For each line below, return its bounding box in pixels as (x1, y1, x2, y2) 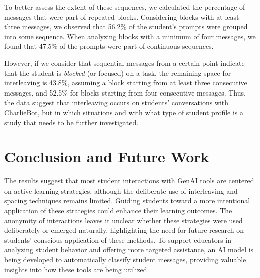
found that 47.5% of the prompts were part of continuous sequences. (4, 41, 214, 51)
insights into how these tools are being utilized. (4, 264, 149, 274)
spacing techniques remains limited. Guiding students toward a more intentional (4, 195, 250, 206)
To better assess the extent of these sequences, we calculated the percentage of (4, 2, 245, 12)
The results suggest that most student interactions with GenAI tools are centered (4, 175, 254, 186)
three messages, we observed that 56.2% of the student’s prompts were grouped (4, 21, 248, 32)
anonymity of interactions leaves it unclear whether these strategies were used (4, 215, 243, 225)
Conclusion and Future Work (4, 146, 209, 167)
